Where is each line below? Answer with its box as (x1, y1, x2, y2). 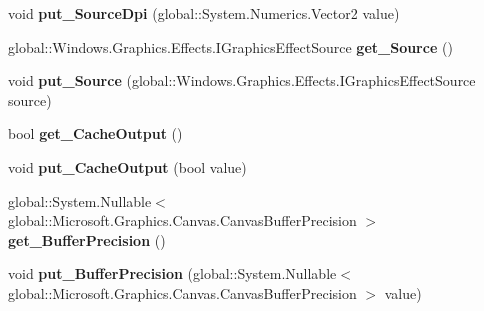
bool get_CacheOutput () (8, 123, 183, 144)
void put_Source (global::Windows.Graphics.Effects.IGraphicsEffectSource (8, 70, 476, 91)
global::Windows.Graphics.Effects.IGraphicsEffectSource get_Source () (8, 36, 453, 57)
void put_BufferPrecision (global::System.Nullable (8, 263, 337, 284)
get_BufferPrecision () (8, 229, 166, 250)
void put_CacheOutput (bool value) (8, 156, 247, 177)
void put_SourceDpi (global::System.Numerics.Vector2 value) (8, 3, 400, 23)
